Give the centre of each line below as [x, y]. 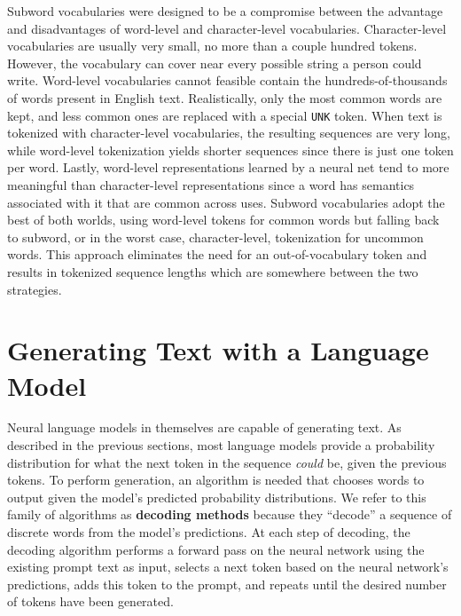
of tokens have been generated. [90, 601]
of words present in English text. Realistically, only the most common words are [225, 97]
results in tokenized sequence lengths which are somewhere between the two [213, 271]
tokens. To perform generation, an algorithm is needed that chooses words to [216, 480]
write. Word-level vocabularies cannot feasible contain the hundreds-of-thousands [227, 80]
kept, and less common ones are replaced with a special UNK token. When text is [225, 115]
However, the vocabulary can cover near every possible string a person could [215, 63]
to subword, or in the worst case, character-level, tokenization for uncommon [215, 237]
